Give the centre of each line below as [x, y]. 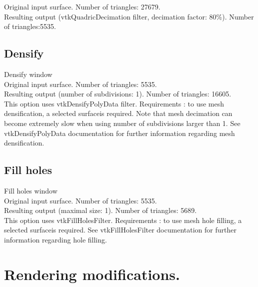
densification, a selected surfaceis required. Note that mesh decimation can [118, 113]
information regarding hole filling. [55, 239]
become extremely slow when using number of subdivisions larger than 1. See [122, 123]
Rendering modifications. [92, 274]
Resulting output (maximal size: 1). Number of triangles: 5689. [100, 210]
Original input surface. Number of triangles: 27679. [82, 6]
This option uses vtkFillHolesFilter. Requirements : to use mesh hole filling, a [123, 220]
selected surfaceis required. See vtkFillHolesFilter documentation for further [120, 230]
